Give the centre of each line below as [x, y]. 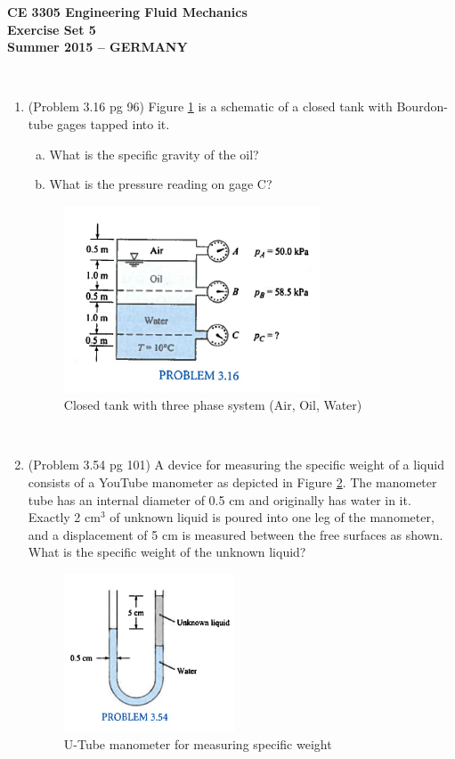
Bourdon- [422, 106]
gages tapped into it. [114, 123]
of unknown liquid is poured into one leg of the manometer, [272, 517]
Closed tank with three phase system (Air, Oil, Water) [213, 405]
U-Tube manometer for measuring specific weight [198, 744]
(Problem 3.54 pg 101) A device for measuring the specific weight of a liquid [236, 465]
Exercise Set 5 [52, 29]
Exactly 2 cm [64, 517]
